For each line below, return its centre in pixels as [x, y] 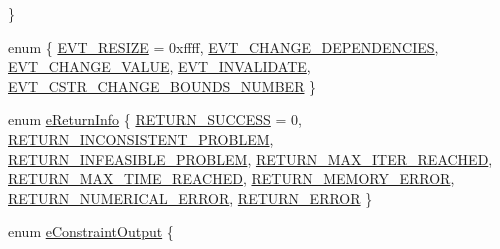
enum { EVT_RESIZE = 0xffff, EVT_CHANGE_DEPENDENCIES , [223, 46]
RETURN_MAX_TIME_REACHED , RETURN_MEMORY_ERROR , [231, 178]
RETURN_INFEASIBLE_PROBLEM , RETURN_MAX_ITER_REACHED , [250, 158]
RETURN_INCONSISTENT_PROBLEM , [141, 138]
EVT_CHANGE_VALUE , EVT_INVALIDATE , [159, 66]
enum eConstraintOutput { [91, 231]
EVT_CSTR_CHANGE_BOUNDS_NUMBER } [162, 85]
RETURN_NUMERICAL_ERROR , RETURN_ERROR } [190, 197]
